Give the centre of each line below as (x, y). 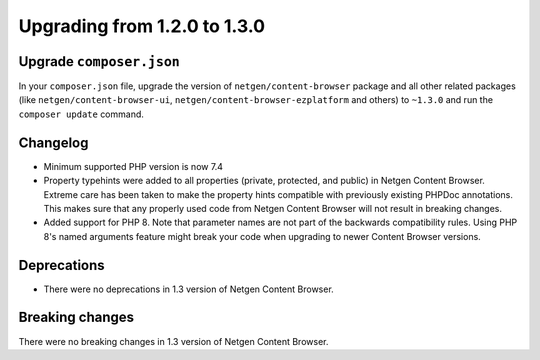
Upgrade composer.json (99, 61)
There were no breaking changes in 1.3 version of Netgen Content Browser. (173, 341)
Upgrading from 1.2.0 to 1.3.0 (141, 26)
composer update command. (81, 114)
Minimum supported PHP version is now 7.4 (133, 166)
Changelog (53, 142)
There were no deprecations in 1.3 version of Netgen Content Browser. (188, 289)
